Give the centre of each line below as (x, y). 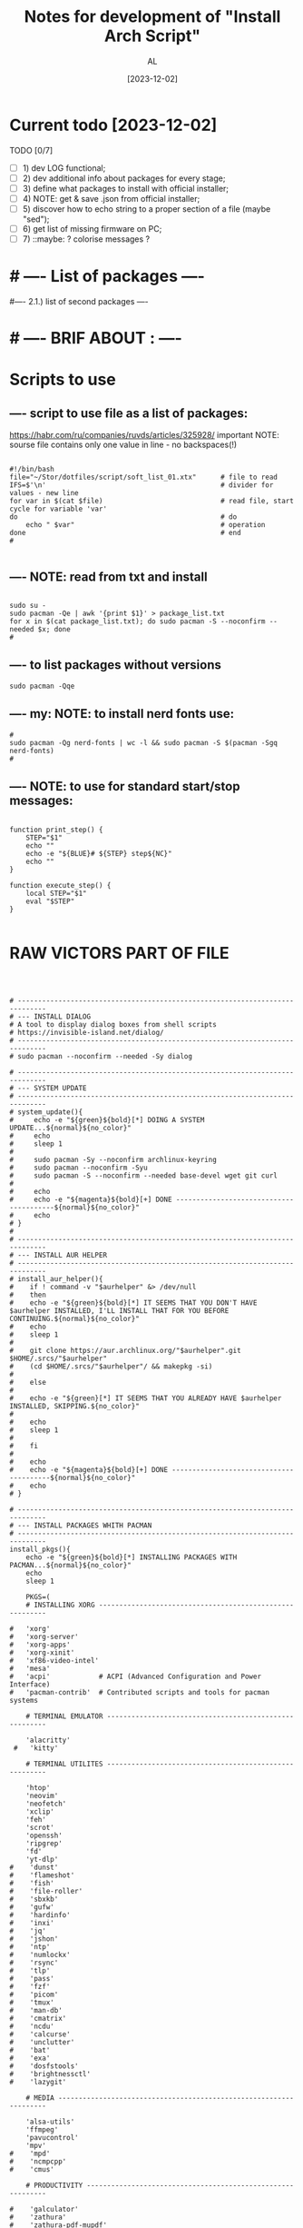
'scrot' (40, 1828)
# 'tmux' (32, 2003)
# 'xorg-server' (44, 1637)
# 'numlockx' (40, 1955)
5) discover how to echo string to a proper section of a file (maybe (147, 209)
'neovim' (42, 1796)
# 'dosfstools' (44, 2066)
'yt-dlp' (42, 1860)
